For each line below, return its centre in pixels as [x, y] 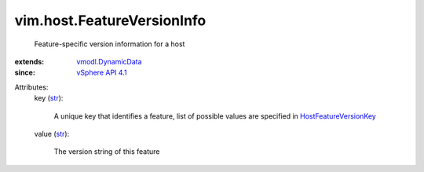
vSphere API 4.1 [102, 73]
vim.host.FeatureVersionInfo [110, 20]
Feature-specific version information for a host [110, 44]
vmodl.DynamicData [109, 61]
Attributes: [31, 87]
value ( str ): [52, 134]
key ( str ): [49, 98]
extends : [29, 61]
